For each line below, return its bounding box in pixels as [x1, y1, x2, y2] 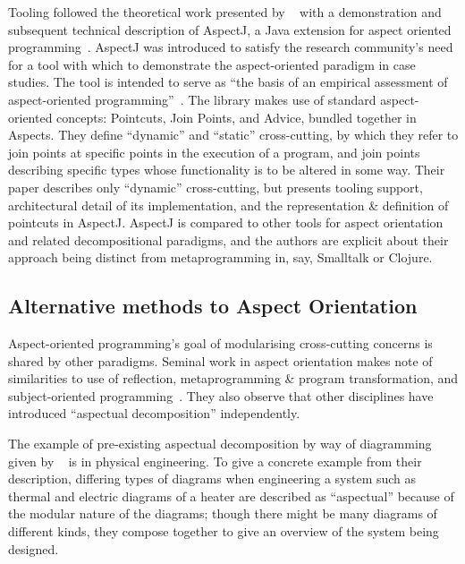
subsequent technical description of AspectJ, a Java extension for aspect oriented [8, 20, 452, 38]
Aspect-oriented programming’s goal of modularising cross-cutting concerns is [8, 334, 433, 353]
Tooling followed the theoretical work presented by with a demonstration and [8, 3, 442, 21]
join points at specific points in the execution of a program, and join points [8, 142, 420, 161]
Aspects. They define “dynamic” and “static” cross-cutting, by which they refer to [8, 125, 459, 144]
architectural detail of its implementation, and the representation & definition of [8, 195, 449, 214]
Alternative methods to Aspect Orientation [8, 292, 418, 320]
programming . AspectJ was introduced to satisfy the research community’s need [8, 38, 453, 56]
